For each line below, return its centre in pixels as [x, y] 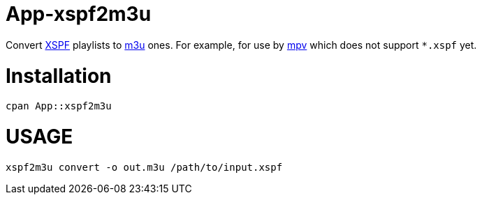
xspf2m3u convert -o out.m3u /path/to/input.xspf [144, 167]
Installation [59, 76]
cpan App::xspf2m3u [59, 106]
